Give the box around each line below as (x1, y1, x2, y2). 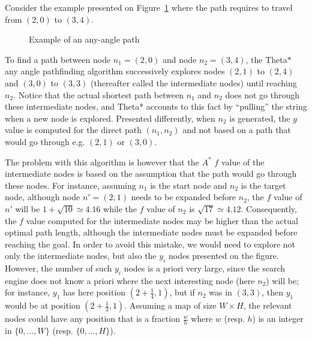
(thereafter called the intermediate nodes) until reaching (91, 76, 297, 89)
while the (103, 202, 137, 215)
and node (162, 53, 197, 65)
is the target (241, 179, 286, 191)
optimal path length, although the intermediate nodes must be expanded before (5, 226, 298, 239)
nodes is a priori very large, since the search (124, 262, 286, 274)
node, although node (5, 191, 80, 203)
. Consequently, (241, 202, 297, 215)
